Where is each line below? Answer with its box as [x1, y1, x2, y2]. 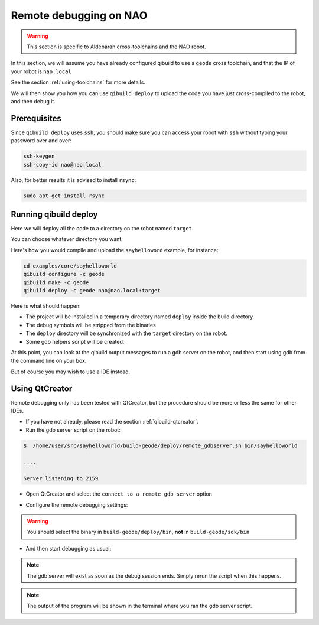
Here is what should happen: [11, 302, 81, 310]
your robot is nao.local [11, 68, 71, 75]
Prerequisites [11, 113, 61, 123]
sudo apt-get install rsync [23, 192, 105, 199]
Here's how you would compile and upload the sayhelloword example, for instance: [11, 246, 219, 253]
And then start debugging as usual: [25, 545, 112, 552]
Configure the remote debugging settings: [25, 501, 128, 508]
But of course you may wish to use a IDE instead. [11, 368, 131, 375]
